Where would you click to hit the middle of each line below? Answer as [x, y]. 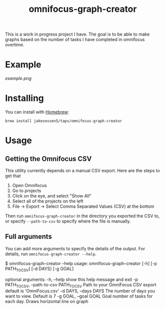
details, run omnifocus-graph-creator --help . [51, 254]
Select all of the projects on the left [48, 201]
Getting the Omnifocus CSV [49, 159]
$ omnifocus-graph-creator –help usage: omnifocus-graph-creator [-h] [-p [81, 263]
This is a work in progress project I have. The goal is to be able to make [78, 34]
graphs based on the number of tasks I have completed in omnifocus [75, 39]
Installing [25, 98]
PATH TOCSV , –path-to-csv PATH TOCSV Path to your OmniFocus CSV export [81, 285]
